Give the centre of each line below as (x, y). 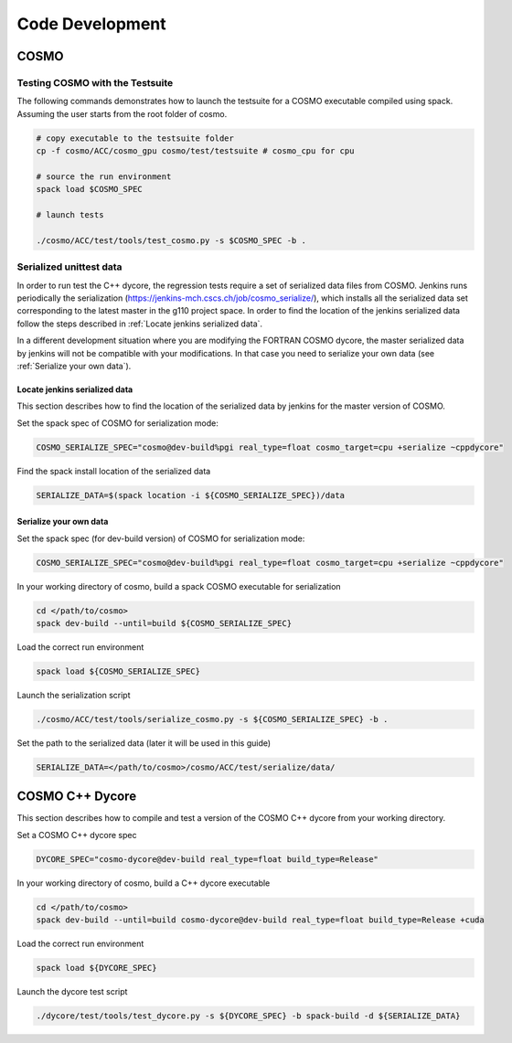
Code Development (91, 24)
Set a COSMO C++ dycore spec (77, 835)
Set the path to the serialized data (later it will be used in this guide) (144, 743)
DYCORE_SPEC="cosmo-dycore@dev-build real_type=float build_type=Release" (208, 859)
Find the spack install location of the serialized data (114, 471)
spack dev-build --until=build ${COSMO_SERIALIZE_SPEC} (164, 623)
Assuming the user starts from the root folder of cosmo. (122, 113)
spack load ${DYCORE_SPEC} (96, 968)
